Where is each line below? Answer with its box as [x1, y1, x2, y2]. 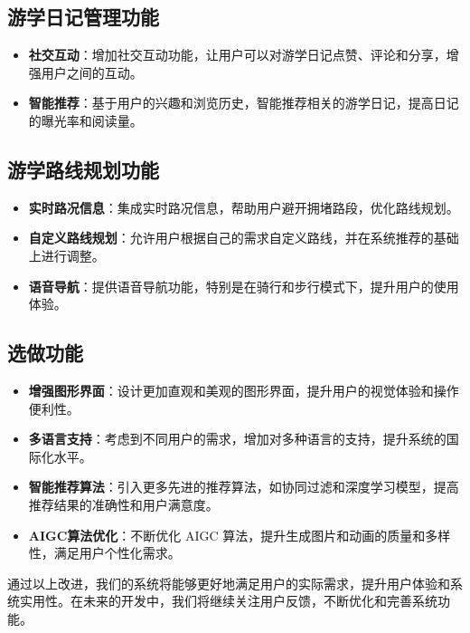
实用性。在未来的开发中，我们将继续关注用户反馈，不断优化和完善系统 [19, 591, 437, 610]
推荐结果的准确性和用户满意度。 [28, 494, 219, 513]
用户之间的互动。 [41, 62, 143, 82]
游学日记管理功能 [7, 3, 159, 31]
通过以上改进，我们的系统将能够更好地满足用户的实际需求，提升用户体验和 [7, 573, 450, 592]
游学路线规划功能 [7, 155, 159, 183]
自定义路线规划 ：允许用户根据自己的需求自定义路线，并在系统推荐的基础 [28, 228, 459, 247]
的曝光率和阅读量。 [28, 110, 143, 129]
